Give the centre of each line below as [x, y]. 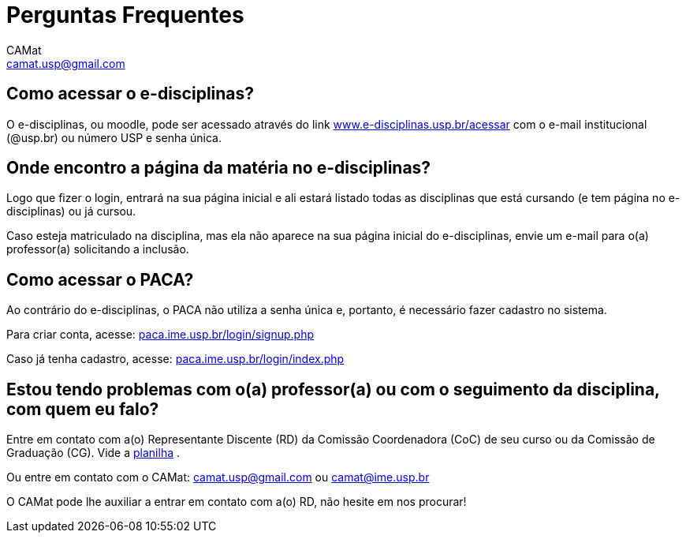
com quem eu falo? [83, 409]
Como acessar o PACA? [100, 279]
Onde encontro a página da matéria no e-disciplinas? [219, 168]
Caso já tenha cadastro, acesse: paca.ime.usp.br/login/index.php [175, 359]
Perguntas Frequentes [125, 15]
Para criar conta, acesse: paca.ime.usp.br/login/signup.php [160, 335]
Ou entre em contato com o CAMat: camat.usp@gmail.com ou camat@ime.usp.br [218, 477]
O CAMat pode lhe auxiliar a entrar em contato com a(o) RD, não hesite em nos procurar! [237, 502]
